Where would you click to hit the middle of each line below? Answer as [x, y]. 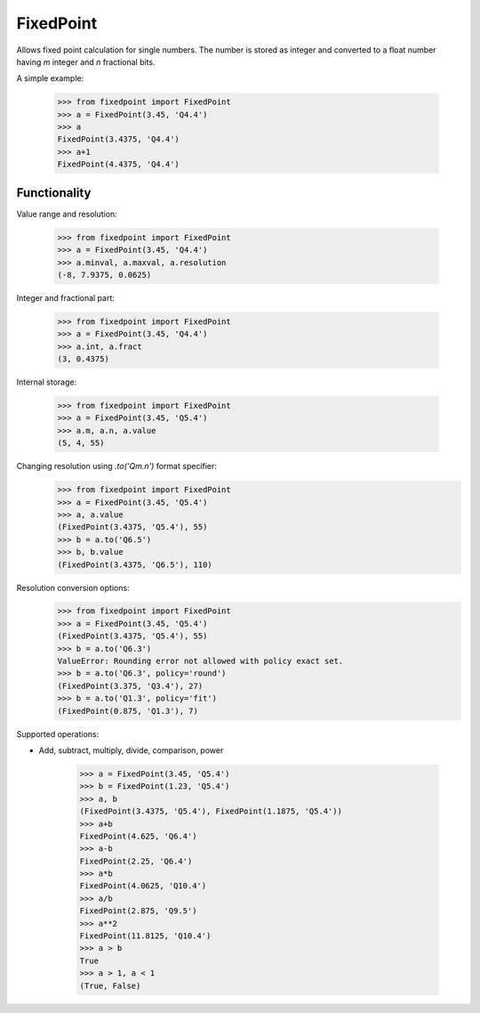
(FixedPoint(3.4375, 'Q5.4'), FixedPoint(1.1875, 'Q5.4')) [211, 811]
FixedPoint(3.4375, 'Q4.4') [118, 139]
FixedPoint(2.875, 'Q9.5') [138, 911]
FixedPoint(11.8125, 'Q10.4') [145, 936]
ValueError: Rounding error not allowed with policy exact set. [200, 661]
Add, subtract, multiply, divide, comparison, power [131, 750]
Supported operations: [58, 733]
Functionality [54, 193]
